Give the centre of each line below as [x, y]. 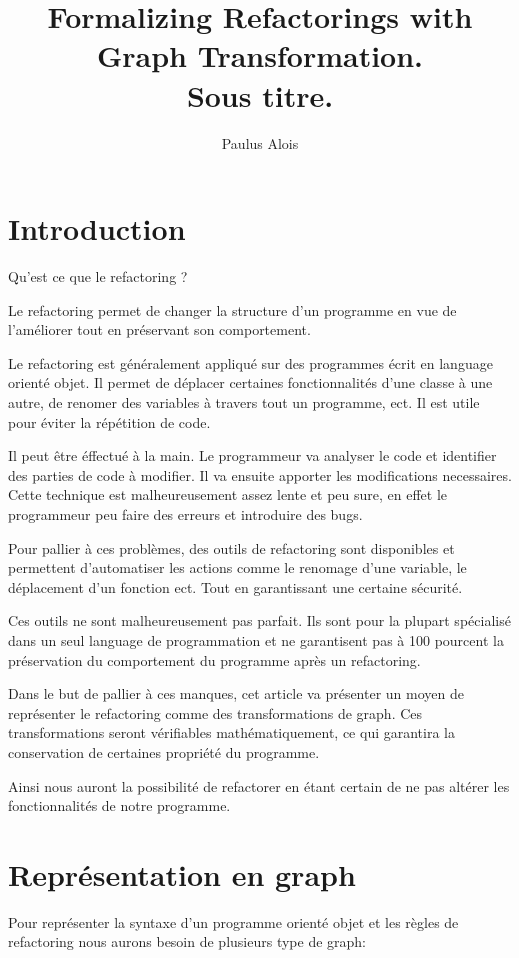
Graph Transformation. [260, 55]
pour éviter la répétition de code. [109, 421]
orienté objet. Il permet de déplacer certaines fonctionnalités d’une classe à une [250, 382]
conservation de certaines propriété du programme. [164, 751]
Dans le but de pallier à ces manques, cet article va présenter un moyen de [236, 693]
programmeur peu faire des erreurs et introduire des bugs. [185, 513]
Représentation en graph [182, 873]
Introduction [97, 228]
